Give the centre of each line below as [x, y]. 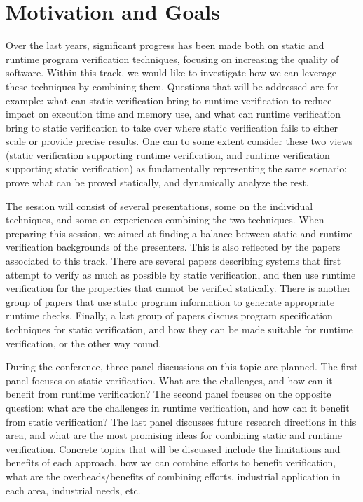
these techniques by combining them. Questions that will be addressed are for [172, 86]
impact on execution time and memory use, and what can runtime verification [173, 114]
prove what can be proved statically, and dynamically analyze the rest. [157, 182]
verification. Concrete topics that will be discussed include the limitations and [173, 448]
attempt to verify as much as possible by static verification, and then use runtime [181, 274]
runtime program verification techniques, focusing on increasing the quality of [172, 58]
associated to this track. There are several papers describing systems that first [173, 261]
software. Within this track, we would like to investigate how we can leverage [171, 72]
